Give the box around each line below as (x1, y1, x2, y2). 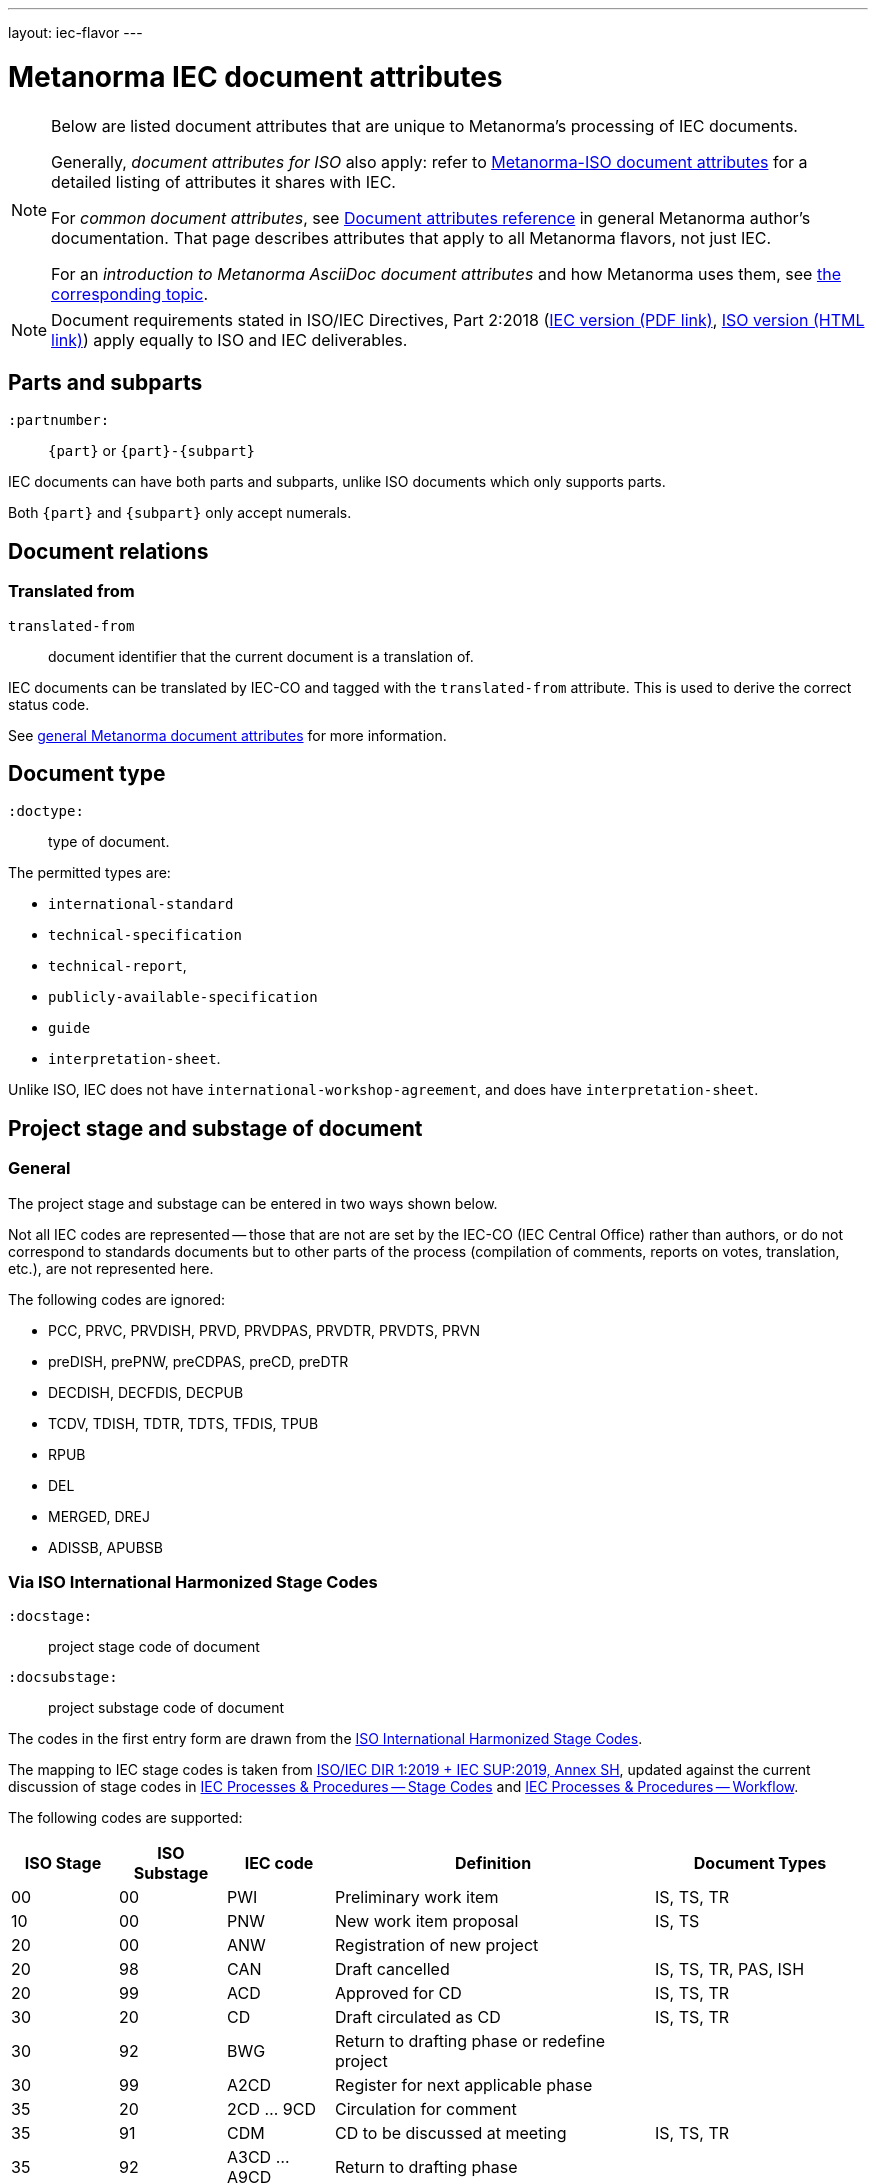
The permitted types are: (8, 864, 171, 882)
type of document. (48, 833, 170, 851)
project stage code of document (48, 1638, 260, 1656)
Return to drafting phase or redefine (335, 2031, 605, 2052)
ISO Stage (24, 1853, 102, 1874)
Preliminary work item (335, 1887, 499, 1908)
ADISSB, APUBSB (48, 1538, 163, 1556)
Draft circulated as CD (335, 2007, 501, 2028)
